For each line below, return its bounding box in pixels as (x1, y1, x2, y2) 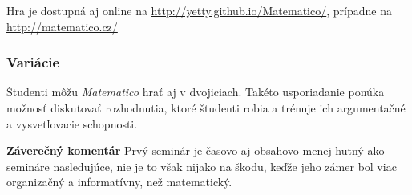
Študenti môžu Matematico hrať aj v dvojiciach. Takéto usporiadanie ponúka (6, 83, 385, 100)
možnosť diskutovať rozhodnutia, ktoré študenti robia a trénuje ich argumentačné (6, 100, 406, 116)
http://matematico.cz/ (6, 18, 118, 35)
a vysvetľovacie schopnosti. (6, 115, 138, 132)
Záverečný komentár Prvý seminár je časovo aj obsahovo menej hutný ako (6, 142, 385, 159)
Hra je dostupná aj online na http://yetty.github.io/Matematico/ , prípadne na (6, 2, 392, 18)
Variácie (6, 52, 60, 72)
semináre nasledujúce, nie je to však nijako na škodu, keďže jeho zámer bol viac (6, 157, 397, 174)
